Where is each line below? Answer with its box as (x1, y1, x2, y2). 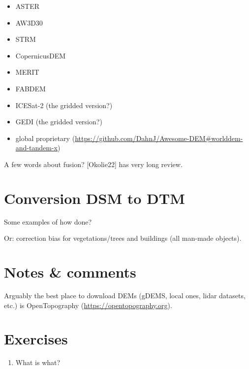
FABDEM (15, 83, 46, 93)
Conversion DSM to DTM (4, 188, 185, 208)
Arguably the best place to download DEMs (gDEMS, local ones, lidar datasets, (4, 290, 246, 300)
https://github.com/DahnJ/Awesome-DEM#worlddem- (75, 133, 243, 143)
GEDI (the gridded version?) (15, 116, 102, 127)
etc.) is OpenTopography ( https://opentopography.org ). (4, 300, 172, 310)
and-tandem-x (15, 142, 58, 153)
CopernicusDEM (15, 50, 66, 60)
